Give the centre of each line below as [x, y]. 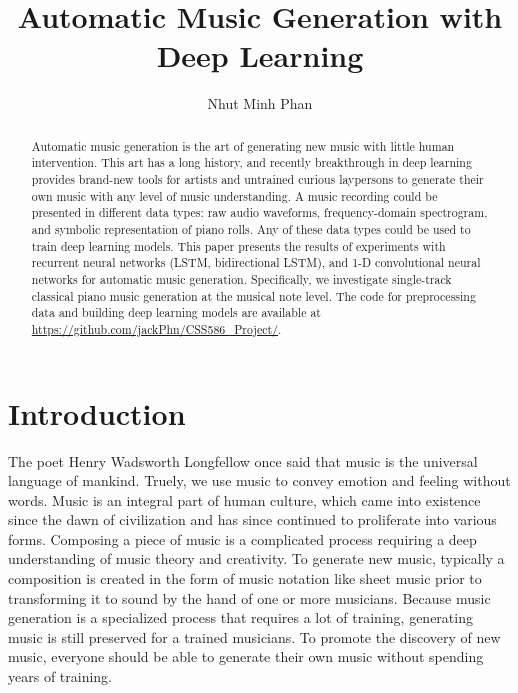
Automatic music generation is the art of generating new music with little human [243, 145]
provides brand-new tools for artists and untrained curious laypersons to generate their [257, 179]
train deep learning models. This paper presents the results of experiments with [238, 245]
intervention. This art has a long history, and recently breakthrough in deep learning [251, 162]
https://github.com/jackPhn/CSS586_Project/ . [156, 328]
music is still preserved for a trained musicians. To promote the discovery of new [254, 636]
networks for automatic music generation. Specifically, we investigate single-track [241, 278]
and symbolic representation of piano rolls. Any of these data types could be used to [251, 228]
